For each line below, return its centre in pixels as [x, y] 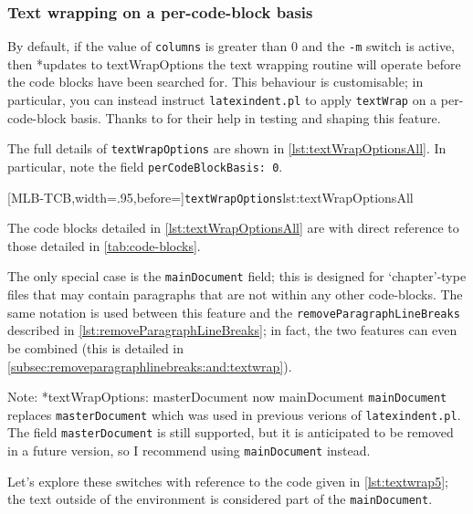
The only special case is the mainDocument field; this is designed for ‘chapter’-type [237, 276]
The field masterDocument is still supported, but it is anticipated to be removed [231, 432]
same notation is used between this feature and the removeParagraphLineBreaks [234, 312]
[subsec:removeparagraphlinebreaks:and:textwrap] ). [150, 366]
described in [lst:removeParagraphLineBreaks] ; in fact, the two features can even [232, 330]
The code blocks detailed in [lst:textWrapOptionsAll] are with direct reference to [233, 228]
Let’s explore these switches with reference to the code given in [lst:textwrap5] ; [228, 481]
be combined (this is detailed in [96, 347]
